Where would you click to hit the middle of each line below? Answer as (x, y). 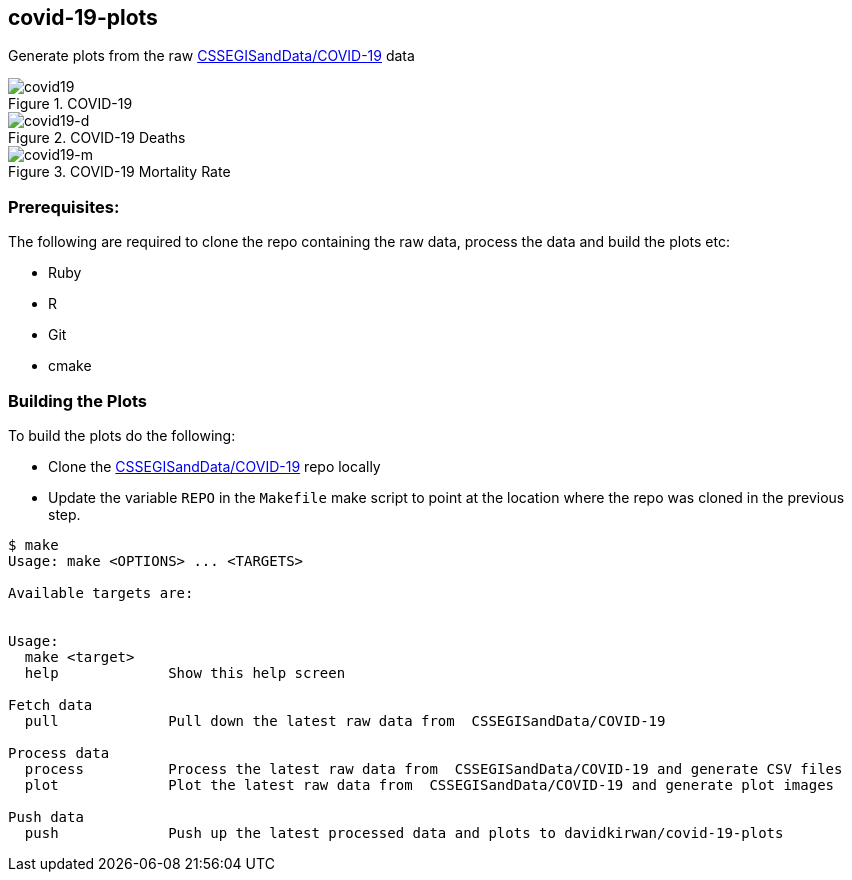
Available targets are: (101, 592)
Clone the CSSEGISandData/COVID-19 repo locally (214, 466)
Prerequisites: (64, 206)
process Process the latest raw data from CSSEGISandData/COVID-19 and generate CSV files (433, 768)
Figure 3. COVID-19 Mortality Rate (119, 172)
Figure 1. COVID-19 (70, 104)
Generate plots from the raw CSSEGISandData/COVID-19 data (211, 56)
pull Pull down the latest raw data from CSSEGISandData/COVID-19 (345, 720)
